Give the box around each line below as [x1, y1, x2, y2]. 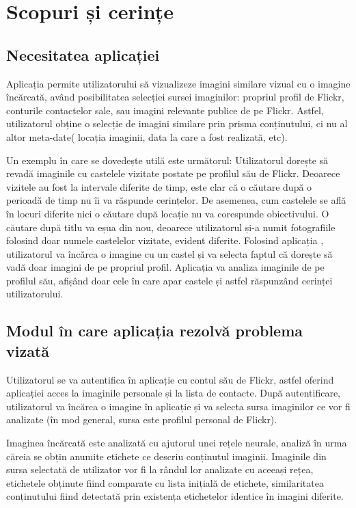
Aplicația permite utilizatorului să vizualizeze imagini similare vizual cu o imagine [6, 76, 351, 90]
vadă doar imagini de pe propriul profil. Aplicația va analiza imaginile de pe [6, 260, 325, 274]
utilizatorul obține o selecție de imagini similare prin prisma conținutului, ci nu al [6, 116, 348, 131]
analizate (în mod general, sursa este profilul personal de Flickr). [6, 412, 277, 427]
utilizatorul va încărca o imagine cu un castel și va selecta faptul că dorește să [6, 246, 333, 260]
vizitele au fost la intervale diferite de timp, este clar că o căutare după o [6, 179, 312, 193]
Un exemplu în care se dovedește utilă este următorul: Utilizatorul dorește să [6, 152, 329, 167]
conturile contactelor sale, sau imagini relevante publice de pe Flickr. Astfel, [6, 103, 324, 117]
